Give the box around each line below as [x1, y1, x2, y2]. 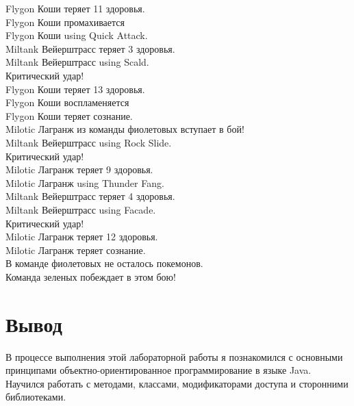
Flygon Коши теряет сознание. [5, 108, 133, 123]
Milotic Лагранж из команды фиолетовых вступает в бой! [5, 122, 244, 136]
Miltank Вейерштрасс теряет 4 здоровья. [5, 189, 175, 203]
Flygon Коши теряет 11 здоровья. [5, 1, 145, 15]
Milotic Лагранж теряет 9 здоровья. [5, 162, 153, 177]
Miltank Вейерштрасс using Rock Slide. [5, 135, 172, 149]
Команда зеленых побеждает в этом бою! [5, 269, 176, 283]
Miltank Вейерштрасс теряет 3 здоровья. [5, 41, 175, 55]
